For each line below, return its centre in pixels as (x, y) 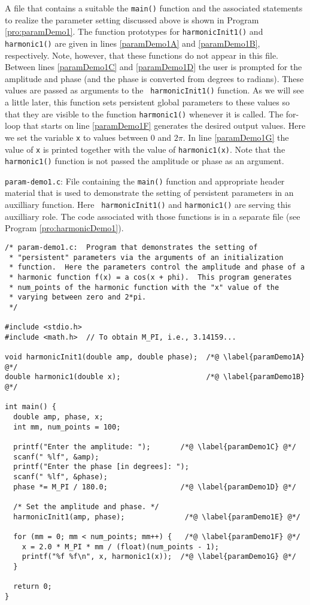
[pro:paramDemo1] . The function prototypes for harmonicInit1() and (134, 31)
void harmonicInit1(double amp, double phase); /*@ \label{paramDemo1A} (155, 357)
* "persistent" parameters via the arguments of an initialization (146, 257)
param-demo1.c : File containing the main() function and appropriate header (145, 181)
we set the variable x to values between (77, 137)
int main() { (31, 407)
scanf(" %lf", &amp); (56, 457)
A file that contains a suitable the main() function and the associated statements (154, 8)
